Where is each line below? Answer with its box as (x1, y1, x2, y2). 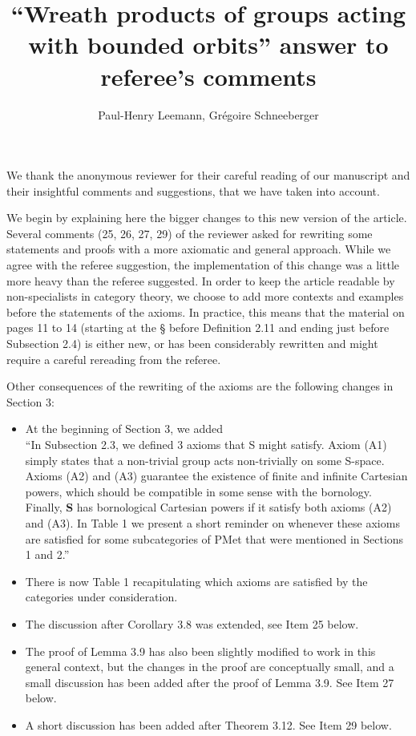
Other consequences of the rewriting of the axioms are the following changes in (6, 378, 394, 394)
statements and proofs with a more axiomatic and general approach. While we (6, 241, 391, 257)
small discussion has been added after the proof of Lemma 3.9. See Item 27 (25, 673, 394, 690)
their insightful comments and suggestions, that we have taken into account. (6, 182, 380, 199)
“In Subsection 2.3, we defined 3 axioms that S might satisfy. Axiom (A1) (25, 436, 387, 452)
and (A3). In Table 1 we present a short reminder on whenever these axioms (25, 514, 400, 531)
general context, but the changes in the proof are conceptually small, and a (25, 658, 394, 675)
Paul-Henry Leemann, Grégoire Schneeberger (98, 106, 319, 123)
